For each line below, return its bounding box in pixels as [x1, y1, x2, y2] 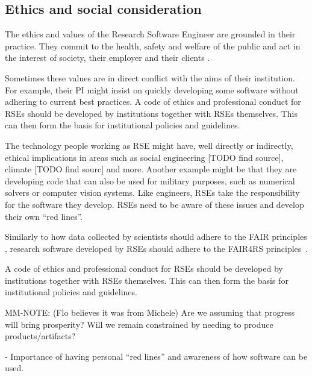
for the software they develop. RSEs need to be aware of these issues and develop [5, 198, 304, 210]
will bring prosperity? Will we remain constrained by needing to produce [5, 318, 273, 330]
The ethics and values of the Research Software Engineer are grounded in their [5, 28, 296, 40]
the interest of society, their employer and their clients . [5, 51, 210, 64]
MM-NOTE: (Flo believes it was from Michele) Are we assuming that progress [5, 306, 295, 319]
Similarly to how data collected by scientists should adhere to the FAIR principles [5, 230, 307, 243]
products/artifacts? [5, 330, 76, 342]
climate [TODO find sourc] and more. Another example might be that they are [5, 163, 297, 175]
